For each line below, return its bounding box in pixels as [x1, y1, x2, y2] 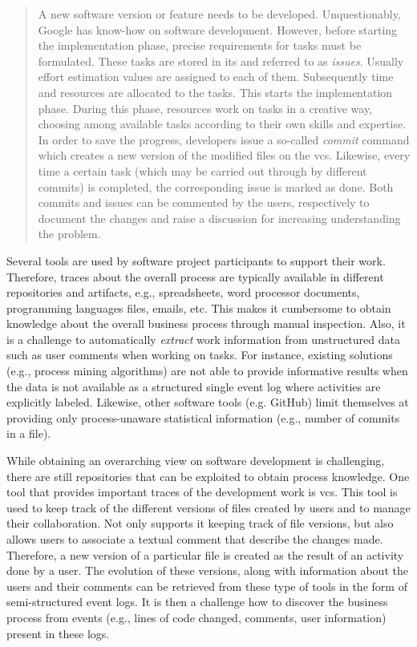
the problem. [38, 225, 101, 242]
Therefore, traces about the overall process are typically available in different [6, 268, 384, 285]
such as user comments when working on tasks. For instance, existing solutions [6, 346, 393, 363]
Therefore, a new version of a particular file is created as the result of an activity [6, 546, 404, 563]
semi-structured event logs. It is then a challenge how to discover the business [6, 593, 388, 610]
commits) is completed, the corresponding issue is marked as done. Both [38, 178, 394, 195]
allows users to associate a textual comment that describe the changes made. [6, 531, 383, 547]
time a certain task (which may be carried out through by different [38, 162, 367, 179]
